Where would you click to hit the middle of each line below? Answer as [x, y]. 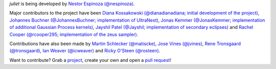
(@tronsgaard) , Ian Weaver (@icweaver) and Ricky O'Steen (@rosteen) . [85, 51]
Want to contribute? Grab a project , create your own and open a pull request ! [90, 60]
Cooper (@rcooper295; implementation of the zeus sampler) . [74, 34]
